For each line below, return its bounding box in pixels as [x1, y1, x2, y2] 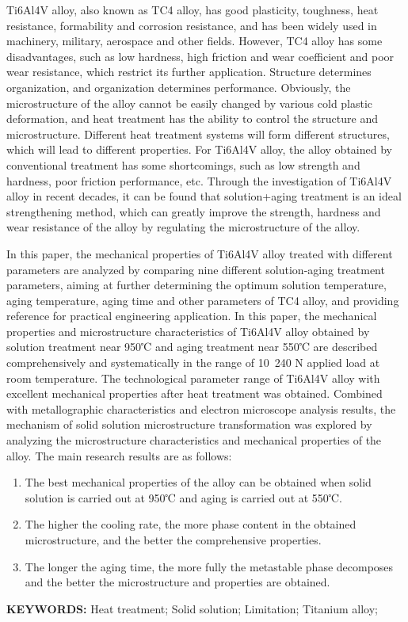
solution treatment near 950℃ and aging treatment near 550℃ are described [6, 338, 378, 355]
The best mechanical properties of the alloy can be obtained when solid [25, 474, 372, 490]
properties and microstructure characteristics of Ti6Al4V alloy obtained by [6, 322, 370, 339]
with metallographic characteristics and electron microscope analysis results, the [6, 400, 396, 417]
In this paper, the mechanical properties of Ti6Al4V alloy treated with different [6, 245, 393, 261]
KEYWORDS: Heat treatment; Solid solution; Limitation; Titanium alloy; [6, 600, 378, 616]
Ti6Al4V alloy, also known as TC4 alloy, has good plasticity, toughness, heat [6, 2, 379, 17]
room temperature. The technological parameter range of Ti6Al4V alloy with [6, 369, 380, 386]
